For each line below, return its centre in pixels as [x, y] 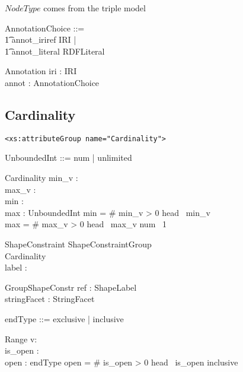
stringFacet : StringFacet [50, 299]
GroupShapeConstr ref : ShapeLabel [71, 287]
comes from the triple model [95, 8]
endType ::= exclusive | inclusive [64, 318]
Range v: [21, 338]
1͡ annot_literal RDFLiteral [55, 51]
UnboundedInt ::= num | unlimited [68, 158]
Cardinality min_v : [41, 178]
